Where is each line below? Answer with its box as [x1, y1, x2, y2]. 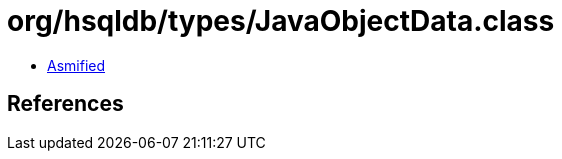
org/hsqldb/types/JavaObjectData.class [7, 4, 555, 38]
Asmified [47, 56, 106, 74]
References [7, 91, 124, 117]
